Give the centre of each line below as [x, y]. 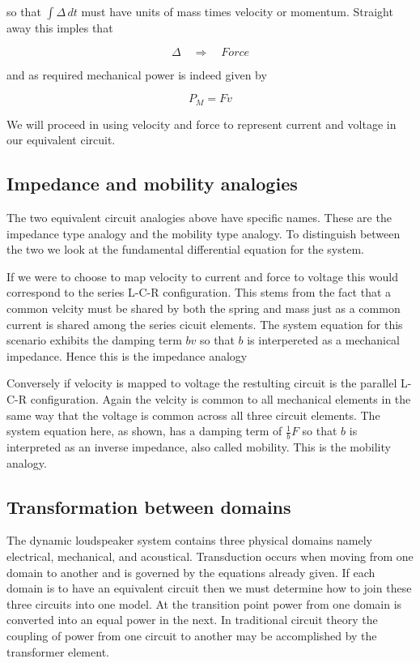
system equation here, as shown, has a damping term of [144, 431]
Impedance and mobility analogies [152, 184]
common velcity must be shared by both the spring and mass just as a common [204, 308]
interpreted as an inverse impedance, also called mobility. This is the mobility [199, 446]
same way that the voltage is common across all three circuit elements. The [193, 415]
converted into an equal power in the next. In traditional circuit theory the [192, 620]
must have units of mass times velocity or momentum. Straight [237, 11]
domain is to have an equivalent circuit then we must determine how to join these [209, 588]
